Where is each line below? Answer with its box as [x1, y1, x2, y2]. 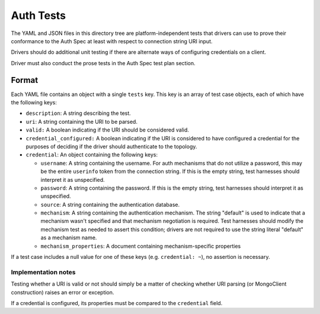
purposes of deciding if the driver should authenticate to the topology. [25, 143, 197, 150]
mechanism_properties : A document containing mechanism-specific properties [40, 242, 241, 249]
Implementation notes [11, 268, 76, 276]
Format [11, 75, 39, 85]
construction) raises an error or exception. [11, 289, 114, 296]
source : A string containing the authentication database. [40, 201, 180, 208]
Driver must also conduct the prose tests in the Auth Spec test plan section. [11, 59, 196, 66]
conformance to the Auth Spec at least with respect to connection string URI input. [11, 37, 213, 44]
